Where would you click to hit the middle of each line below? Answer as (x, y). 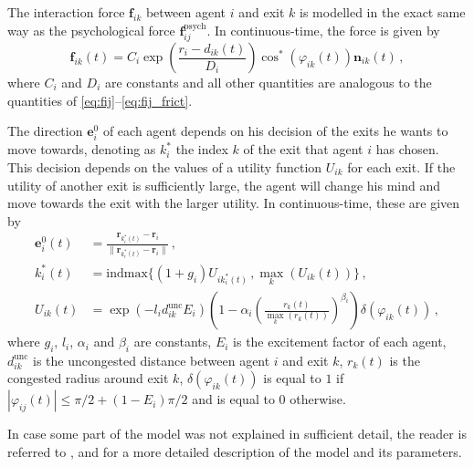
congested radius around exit (88, 378)
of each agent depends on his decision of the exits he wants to (275, 131)
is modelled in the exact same (383, 12)
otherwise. (318, 399)
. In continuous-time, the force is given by (323, 30)
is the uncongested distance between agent (151, 360)
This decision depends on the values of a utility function (165, 166)
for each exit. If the (401, 166)
